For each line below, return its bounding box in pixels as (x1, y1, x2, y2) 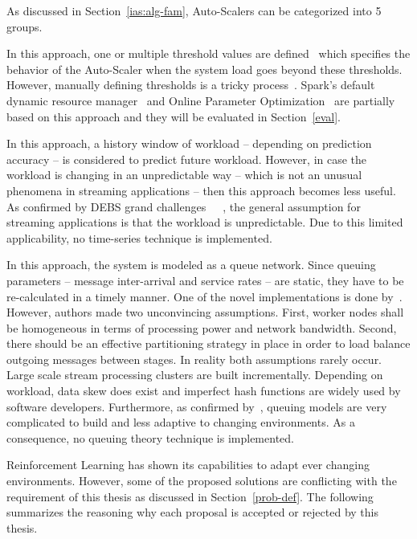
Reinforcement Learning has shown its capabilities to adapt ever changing (6, 456, 370, 473)
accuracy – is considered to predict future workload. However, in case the (6, 150, 367, 167)
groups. (6, 18, 43, 35)
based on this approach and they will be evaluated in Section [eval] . (6, 108, 341, 125)
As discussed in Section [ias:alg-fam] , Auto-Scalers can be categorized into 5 (6, 2, 382, 18)
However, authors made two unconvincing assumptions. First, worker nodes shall (6, 304, 404, 321)
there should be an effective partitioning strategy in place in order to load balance (6, 335, 411, 352)
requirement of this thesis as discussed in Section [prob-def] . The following (6, 488, 374, 504)
